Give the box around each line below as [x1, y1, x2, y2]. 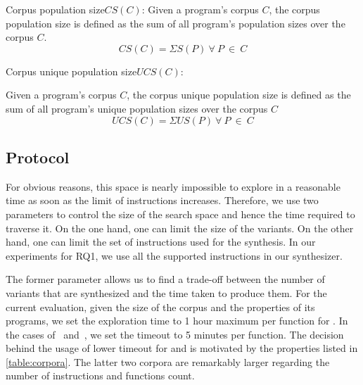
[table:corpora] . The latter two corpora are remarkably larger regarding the [6, 354, 330, 369]
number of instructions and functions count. [6, 368, 195, 383]
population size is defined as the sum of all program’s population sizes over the [6, 15, 345, 30]
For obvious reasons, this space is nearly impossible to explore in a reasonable [6, 179, 340, 194]
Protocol [6, 146, 70, 168]
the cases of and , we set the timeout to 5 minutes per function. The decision [6, 327, 344, 341]
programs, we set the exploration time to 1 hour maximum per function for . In [6, 313, 348, 328]
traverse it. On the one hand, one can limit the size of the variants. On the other [6, 220, 354, 235]
